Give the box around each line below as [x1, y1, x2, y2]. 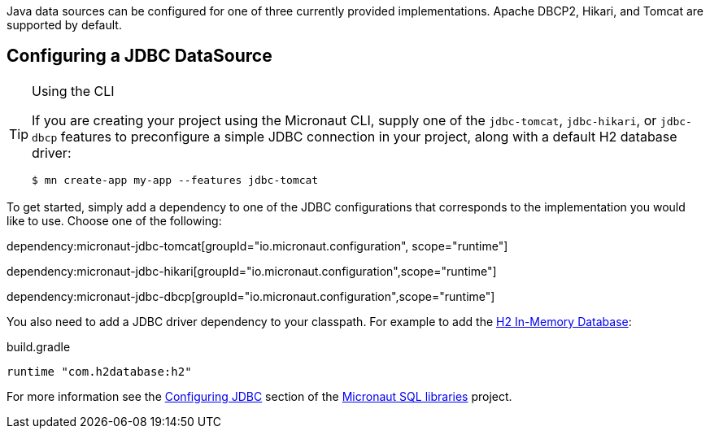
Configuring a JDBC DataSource [7, 46, 272, 67]
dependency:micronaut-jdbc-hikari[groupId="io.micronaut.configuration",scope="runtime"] [7, 263, 497, 278]
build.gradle [7, 339, 71, 354]
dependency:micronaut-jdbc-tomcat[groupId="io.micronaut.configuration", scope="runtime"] [7, 238, 508, 253]
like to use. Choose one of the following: [7, 213, 222, 228]
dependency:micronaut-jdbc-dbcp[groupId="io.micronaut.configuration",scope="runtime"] [7, 289, 495, 303]
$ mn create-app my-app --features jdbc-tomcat [32, 173, 319, 186]
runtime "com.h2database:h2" [7, 364, 192, 378]
